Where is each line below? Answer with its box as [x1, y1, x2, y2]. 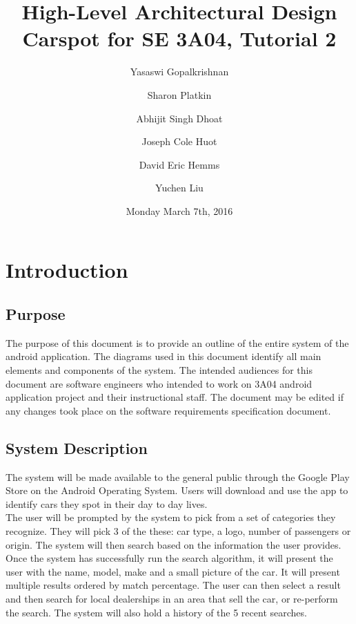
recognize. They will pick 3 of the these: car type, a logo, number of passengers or [6, 524, 351, 538]
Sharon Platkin [147, 87, 212, 102]
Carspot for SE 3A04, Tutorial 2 [22, 24, 337, 53]
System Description [6, 437, 148, 458]
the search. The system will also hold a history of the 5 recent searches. [6, 605, 307, 619]
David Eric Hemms [139, 157, 220, 171]
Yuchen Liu [155, 180, 204, 195]
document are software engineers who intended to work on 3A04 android [6, 376, 313, 390]
